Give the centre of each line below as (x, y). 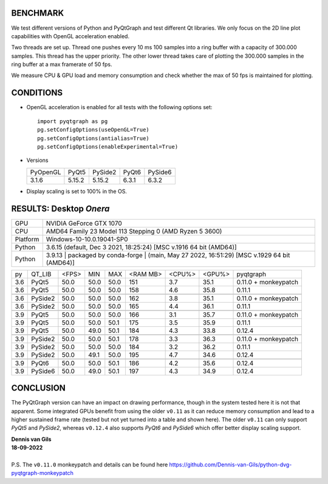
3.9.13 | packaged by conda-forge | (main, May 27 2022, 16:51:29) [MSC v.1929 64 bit (168, 255)
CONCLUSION (39, 388)
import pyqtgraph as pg (73, 121)
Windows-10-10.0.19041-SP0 (87, 239)
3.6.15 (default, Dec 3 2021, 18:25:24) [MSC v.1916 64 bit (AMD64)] (141, 247)
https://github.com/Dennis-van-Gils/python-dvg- (231, 465)
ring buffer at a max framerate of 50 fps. (62, 64)
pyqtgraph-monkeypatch (43, 473)
